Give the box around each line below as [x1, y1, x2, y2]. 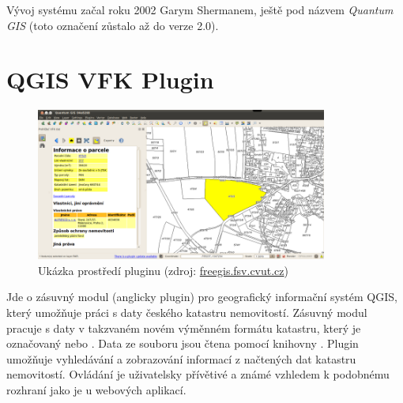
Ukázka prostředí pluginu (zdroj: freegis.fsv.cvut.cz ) [38, 262, 288, 278]
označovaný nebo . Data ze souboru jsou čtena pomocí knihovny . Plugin [6, 335, 359, 352]
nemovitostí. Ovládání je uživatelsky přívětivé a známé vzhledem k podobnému [6, 366, 390, 382]
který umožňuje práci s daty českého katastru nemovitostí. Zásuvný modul [6, 304, 367, 321]
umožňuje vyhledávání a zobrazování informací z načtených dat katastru [6, 350, 356, 367]
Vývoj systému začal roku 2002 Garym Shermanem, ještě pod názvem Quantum [6, 2, 394, 17]
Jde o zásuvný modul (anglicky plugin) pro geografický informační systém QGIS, [6, 288, 397, 305]
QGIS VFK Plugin [6, 63, 214, 96]
